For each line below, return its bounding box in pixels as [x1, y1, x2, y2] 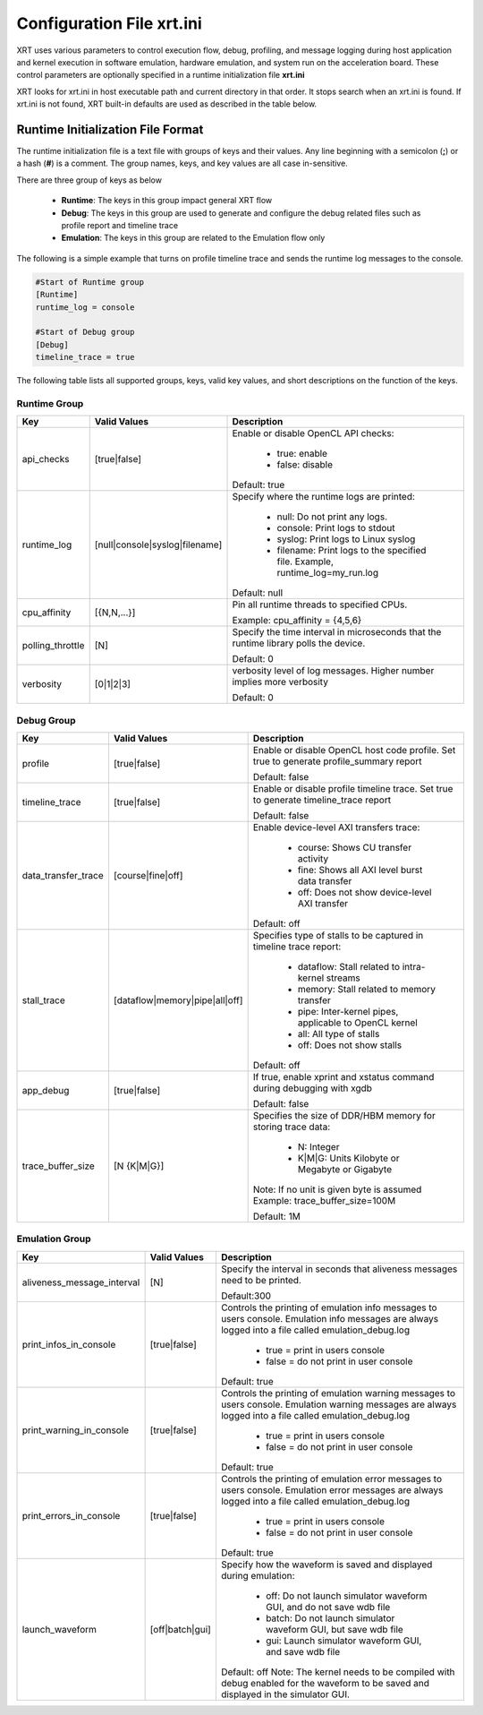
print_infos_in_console [21, 1338, 116, 1351]
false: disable [276, 459, 333, 471]
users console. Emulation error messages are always [220, 1483, 444, 1496]
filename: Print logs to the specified [276, 545, 427, 557]
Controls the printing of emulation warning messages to [220, 1386, 456, 1399]
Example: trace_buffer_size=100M [252, 1194, 396, 1206]
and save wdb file [265, 1645, 340, 1658]
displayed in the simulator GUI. [220, 1688, 351, 1701]
